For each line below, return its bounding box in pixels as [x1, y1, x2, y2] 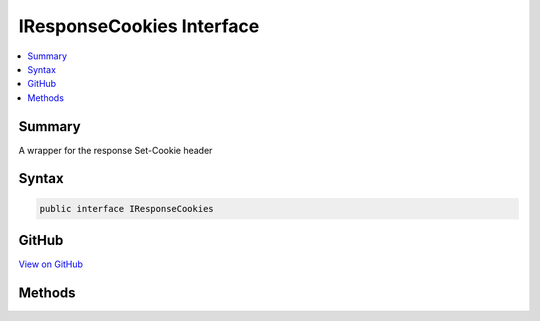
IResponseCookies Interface [18, 15, 260, 37]
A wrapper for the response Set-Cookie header [18, 144, 213, 156]
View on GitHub [18, 258, 84, 270]
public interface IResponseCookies [39, 203, 214, 214]
